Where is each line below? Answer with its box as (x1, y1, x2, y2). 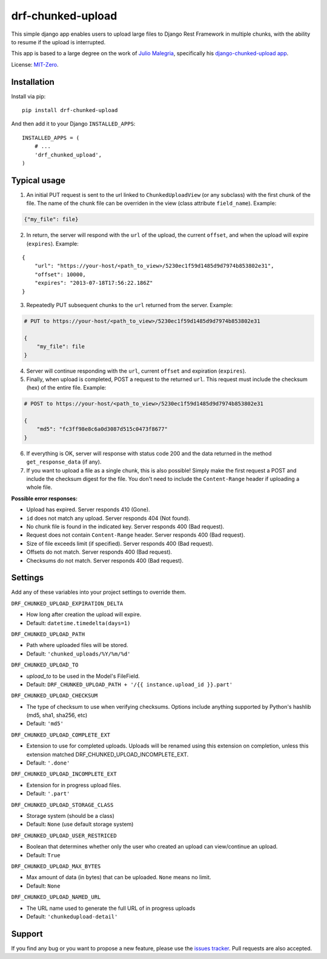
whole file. (26, 483, 53, 491)
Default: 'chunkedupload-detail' (26, 912, 118, 920)
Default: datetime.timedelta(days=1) (26, 619, 131, 626)
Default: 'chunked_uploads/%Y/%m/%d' (26, 650, 131, 657)
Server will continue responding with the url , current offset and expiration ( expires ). (26, 367, 246, 374)
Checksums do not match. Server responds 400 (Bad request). (26, 557, 184, 564)
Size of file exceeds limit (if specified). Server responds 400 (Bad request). (26, 540, 214, 547)
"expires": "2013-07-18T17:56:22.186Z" (34, 279, 153, 287)
